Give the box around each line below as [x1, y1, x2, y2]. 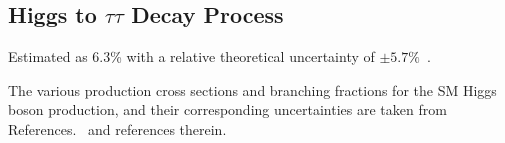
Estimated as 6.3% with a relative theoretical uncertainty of [8, 46, 375, 67]
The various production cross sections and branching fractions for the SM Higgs [8, 79, 497, 100]
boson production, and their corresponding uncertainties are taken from [8, 99, 447, 120]
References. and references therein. [8, 118, 227, 139]
